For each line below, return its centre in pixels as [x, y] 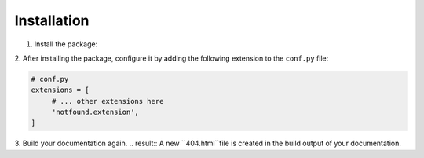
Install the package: [66, 44]
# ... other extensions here [108, 101]
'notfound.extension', [95, 112]
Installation [52, 20]
